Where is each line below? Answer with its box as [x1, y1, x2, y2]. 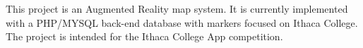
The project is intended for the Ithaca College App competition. [6, 29, 283, 44]
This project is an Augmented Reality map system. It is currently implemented [6, 1, 348, 16]
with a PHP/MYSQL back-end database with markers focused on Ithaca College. [6, 15, 358, 30]
